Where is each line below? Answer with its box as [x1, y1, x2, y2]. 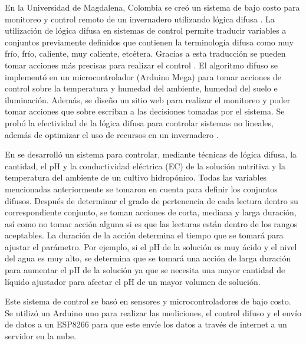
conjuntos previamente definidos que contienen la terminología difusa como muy [5, 35, 294, 48]
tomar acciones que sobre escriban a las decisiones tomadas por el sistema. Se [5, 105, 285, 117]
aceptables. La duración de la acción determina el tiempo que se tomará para [5, 229, 284, 241]
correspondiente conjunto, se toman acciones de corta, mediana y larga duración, [5, 206, 297, 218]
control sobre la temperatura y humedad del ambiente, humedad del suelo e [5, 82, 278, 94]
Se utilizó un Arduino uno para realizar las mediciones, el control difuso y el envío [5, 306, 301, 319]
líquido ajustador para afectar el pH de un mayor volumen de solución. [5, 275, 261, 287]
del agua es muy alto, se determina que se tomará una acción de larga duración [5, 252, 291, 264]
